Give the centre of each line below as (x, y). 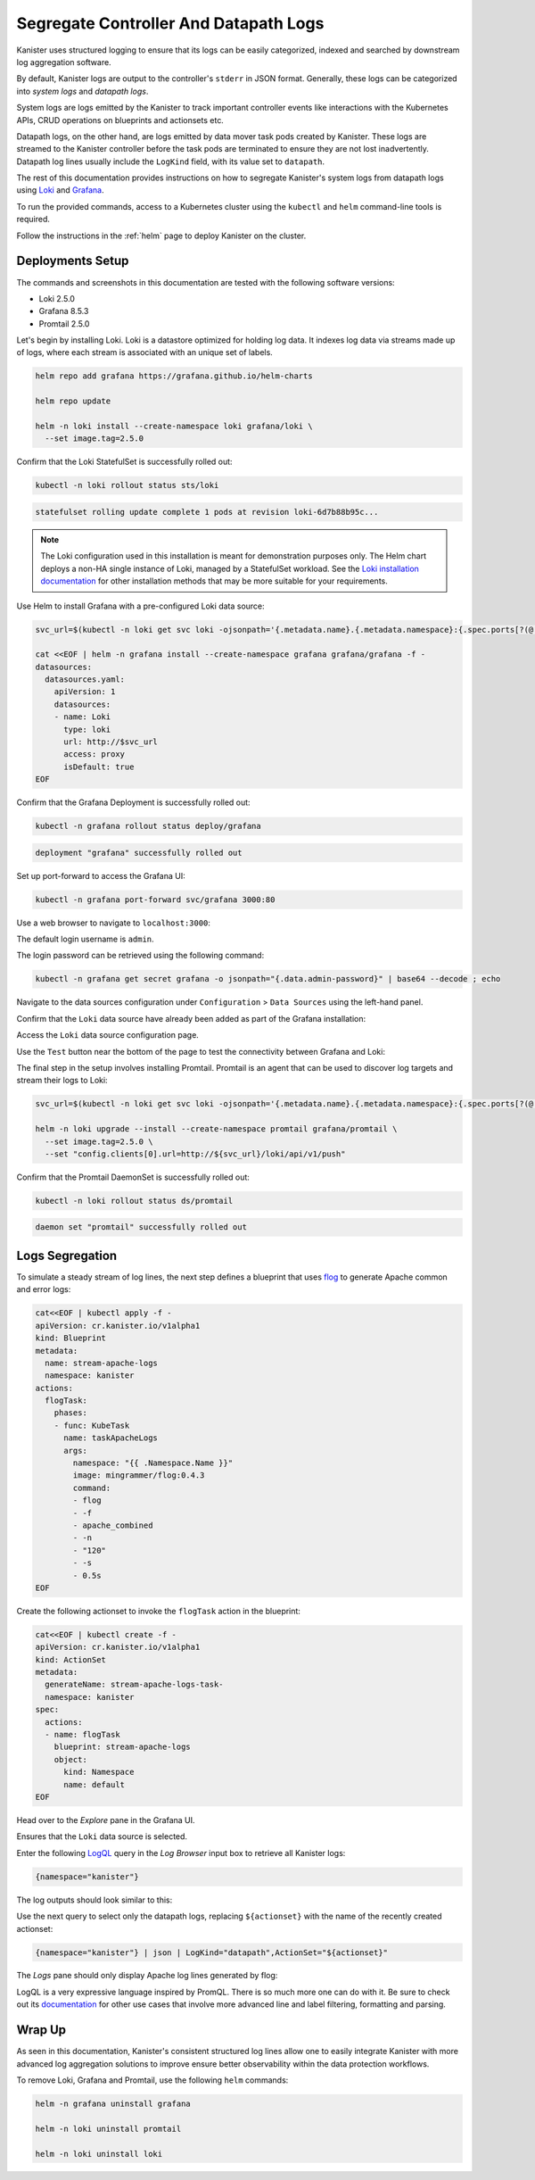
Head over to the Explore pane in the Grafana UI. (106, 1819)
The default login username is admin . (86, 939)
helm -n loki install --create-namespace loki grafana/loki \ (174, 427)
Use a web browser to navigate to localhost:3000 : (114, 923)
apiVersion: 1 (85, 692)
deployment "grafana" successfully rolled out (139, 853)
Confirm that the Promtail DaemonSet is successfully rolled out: (133, 1177)
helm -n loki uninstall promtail (108, 2129)
